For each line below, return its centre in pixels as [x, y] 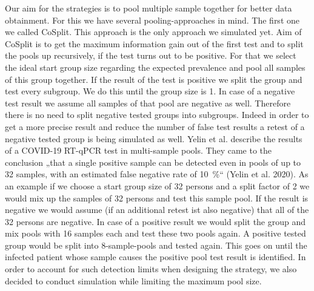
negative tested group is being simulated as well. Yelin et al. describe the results [154, 138]
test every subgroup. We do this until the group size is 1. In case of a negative [150, 91]
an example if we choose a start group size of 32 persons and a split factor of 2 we [157, 185]
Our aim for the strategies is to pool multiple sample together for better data [149, 8]
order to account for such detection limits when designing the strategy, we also [151, 269]
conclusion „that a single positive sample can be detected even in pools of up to [153, 162]
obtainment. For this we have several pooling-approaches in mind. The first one [152, 20]
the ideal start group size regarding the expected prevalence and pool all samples [155, 67]
